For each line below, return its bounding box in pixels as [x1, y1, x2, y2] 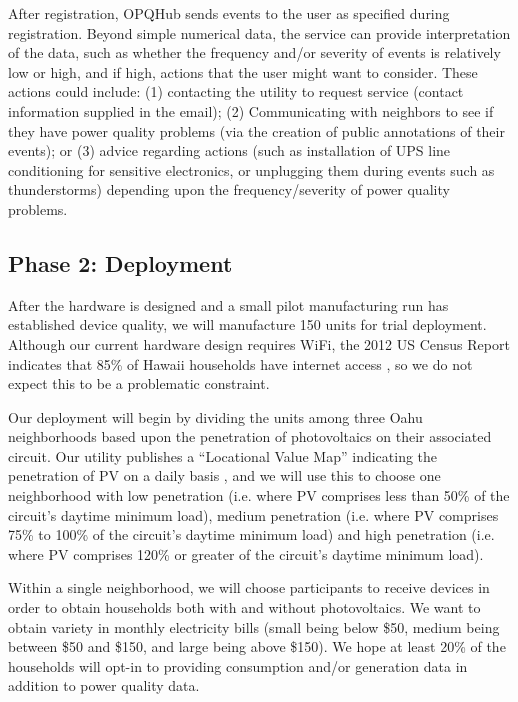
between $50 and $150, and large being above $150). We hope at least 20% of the [8, 636, 506, 657]
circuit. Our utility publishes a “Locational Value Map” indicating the [8, 445, 438, 466]
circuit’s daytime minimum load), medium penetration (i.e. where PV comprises [8, 504, 499, 525]
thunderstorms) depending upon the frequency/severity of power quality [8, 179, 450, 200]
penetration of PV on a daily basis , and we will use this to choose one [8, 465, 441, 486]
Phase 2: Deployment [8, 247, 233, 278]
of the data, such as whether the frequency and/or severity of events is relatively [8, 42, 501, 63]
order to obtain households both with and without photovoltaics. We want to [8, 597, 481, 618]
